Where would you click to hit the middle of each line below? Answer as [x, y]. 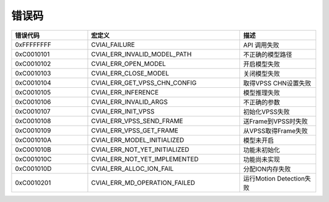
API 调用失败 [261, 45]
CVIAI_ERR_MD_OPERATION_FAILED [143, 182]
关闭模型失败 [261, 73]
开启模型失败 [261, 64]
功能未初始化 [261, 150]
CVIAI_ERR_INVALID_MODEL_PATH [141, 54]
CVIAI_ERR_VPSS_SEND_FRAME [137, 121]
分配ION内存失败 [267, 169]
